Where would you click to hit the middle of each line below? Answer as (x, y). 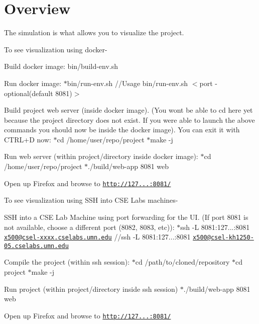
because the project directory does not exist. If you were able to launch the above (129, 119)
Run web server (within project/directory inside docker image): (101, 156)
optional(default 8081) (38, 93)
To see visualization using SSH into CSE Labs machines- (91, 200)
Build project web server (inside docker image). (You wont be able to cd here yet (128, 110)
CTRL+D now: (28, 139)
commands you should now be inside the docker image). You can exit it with (122, 130)
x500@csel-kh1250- (223, 238)
